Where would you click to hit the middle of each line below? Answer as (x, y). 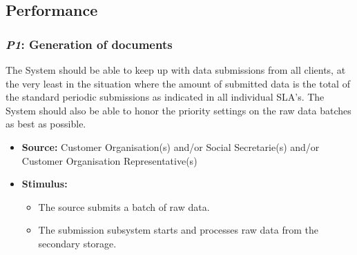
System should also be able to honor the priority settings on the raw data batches (178, 110)
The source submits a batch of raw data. (124, 206)
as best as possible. (46, 124)
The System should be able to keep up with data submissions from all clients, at (176, 70)
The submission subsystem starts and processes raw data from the (178, 230)
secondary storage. (77, 243)
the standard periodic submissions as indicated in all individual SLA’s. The (165, 97)
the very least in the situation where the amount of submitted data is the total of (178, 83)
